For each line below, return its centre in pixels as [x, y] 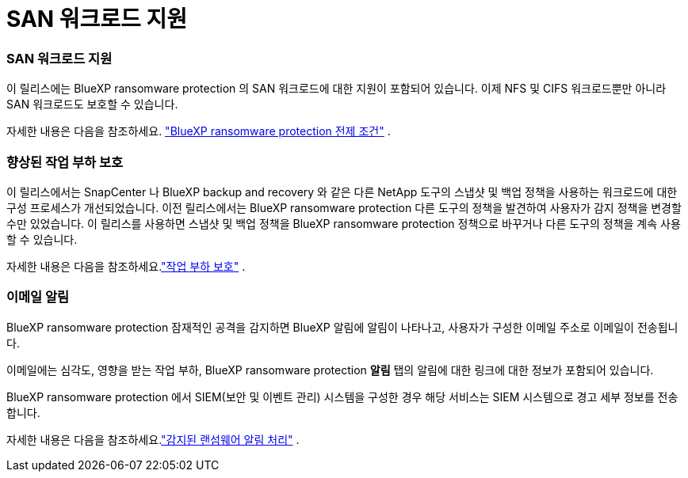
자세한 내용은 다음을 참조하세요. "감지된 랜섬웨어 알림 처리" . [153, 439]
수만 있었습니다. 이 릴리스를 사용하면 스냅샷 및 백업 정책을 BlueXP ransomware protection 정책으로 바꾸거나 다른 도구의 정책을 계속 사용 [344, 223]
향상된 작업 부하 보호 [65, 162]
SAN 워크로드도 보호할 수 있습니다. [92, 104]
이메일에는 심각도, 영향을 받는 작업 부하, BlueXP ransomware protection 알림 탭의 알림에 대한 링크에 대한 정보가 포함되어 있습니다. [330, 370]
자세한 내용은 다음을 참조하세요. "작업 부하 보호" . [126, 266]
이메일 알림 [38, 297]
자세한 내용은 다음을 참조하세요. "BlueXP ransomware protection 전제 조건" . [199, 131]
